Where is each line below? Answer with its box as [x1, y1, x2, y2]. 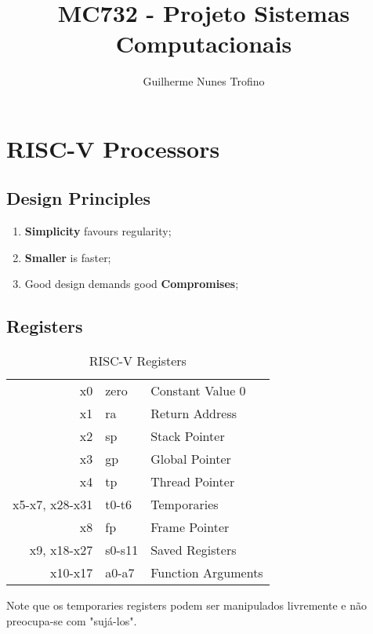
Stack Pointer [150, 427, 225, 446]
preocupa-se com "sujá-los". [6, 612, 137, 629]
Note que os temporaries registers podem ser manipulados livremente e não [6, 597, 367, 614]
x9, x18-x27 [29, 541, 93, 559]
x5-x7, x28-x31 [13, 495, 93, 514]
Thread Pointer [150, 472, 235, 491]
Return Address [150, 404, 237, 423]
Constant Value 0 [150, 381, 246, 400]
